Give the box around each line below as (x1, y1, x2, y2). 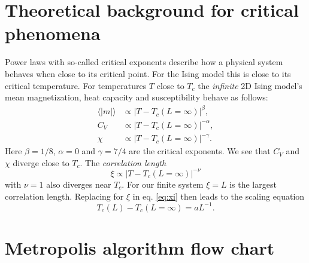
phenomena (5, 21, 101, 45)
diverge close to (13, 156, 69, 169)
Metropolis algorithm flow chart (5, 235, 275, 259)
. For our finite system (122, 178, 204, 190)
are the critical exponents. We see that (129, 145, 271, 157)
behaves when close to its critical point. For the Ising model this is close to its (5, 67, 291, 79)
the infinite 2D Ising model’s (198, 79, 302, 91)
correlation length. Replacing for (5, 189, 124, 202)
